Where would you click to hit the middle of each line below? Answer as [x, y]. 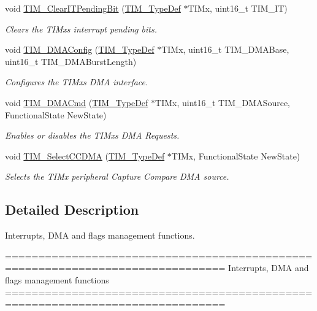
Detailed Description [72, 209]
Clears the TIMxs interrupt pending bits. [81, 29]
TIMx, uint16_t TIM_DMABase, [225, 49]
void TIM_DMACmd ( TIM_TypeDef [77, 102]
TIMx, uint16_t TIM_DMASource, [223, 102]
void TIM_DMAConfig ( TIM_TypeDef [80, 49]
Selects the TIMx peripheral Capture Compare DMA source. [117, 176]
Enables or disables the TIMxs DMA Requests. [92, 135]
